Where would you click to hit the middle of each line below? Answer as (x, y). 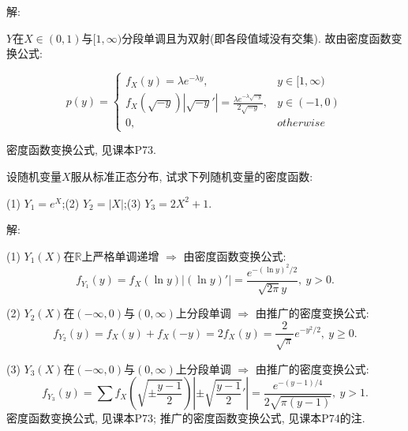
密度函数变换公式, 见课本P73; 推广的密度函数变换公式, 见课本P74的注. (186, 418)
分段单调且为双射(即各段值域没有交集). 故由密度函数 (256, 37)
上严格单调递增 (120, 255)
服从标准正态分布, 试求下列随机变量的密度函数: (192, 176)
